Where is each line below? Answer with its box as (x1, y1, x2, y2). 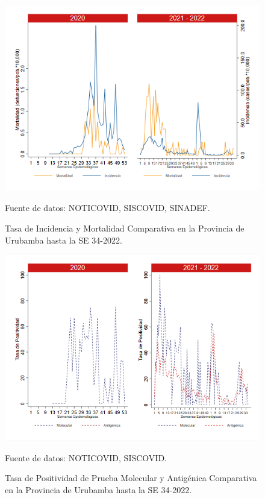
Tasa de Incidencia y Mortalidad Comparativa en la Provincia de (5, 222, 245, 235)
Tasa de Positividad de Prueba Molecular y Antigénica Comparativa (5, 471, 257, 484)
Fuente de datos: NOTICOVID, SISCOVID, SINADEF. (5, 201, 210, 214)
